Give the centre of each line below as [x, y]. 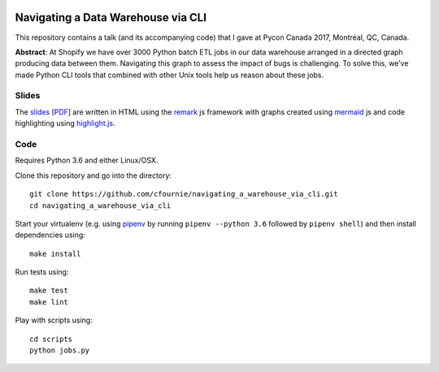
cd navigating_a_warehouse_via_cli [100, 205]
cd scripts [51, 339]
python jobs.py [60, 350]
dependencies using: [50, 235]
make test [49, 291]
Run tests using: [42, 272]
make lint [49, 302]
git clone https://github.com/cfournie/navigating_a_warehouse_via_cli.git [184, 194]
